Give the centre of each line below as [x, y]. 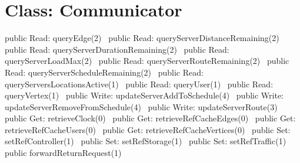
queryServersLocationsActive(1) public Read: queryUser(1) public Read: [139, 84]
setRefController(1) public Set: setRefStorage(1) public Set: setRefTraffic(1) [146, 141]
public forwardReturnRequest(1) [63, 153]
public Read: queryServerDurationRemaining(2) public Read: [117, 49]
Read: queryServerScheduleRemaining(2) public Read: [104, 72]
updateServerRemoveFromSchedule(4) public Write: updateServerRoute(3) [141, 106]
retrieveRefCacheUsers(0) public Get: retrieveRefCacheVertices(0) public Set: [148, 129]
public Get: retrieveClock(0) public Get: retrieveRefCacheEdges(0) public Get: [150, 118]
